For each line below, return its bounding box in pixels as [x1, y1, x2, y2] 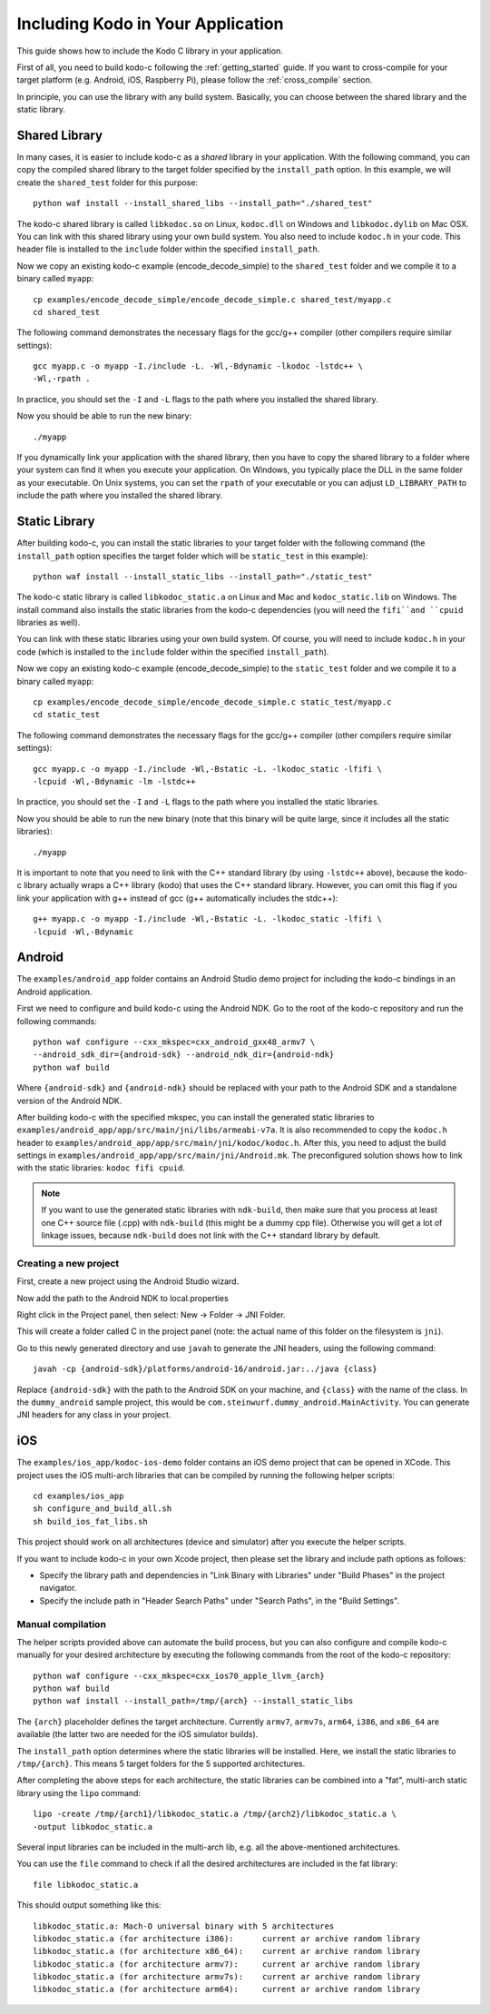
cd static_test [33, 709, 101, 720]
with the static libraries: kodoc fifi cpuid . [16, 1162, 186, 1173]
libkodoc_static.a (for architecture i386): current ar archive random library [33, 1933, 421, 1943]
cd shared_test [33, 307, 101, 317]
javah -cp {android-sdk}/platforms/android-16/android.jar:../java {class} [33, 1364, 377, 1375]
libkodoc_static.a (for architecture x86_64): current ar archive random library [33, 1946, 421, 1957]
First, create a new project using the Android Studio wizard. [16, 1276, 240, 1287]
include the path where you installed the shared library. [16, 490, 223, 501]
